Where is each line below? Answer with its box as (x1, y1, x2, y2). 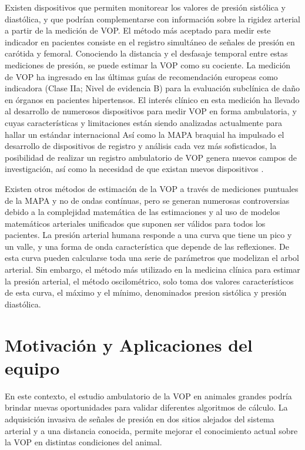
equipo (5, 355, 60, 379)
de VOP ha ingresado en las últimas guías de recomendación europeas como (5, 70, 278, 82)
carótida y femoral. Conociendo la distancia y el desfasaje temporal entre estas (5, 47, 288, 59)
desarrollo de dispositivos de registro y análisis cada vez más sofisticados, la (5, 140, 277, 152)
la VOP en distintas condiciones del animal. (5, 436, 162, 448)
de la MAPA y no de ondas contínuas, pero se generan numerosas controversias (5, 194, 290, 206)
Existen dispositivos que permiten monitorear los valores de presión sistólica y (5, 1, 286, 13)
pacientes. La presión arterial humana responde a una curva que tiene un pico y (5, 229, 292, 241)
